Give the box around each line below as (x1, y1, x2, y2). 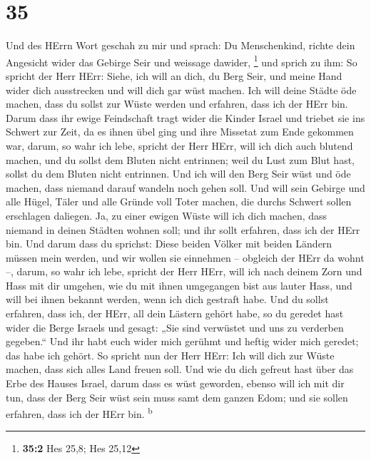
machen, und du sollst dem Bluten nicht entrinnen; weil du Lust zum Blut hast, (6, 152, 355, 167)
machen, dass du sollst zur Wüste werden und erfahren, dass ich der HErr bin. (6, 96, 348, 111)
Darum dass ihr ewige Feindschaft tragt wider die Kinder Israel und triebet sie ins (6, 110, 365, 125)
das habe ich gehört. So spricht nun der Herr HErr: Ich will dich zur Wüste (6, 347, 335, 362)
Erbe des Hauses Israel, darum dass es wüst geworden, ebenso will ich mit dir (6, 376, 345, 391)
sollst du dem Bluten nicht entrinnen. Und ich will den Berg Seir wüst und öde (6, 166, 351, 181)
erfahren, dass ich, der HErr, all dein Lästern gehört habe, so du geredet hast (6, 306, 344, 321)
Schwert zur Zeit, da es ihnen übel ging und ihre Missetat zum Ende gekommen (6, 124, 354, 139)
